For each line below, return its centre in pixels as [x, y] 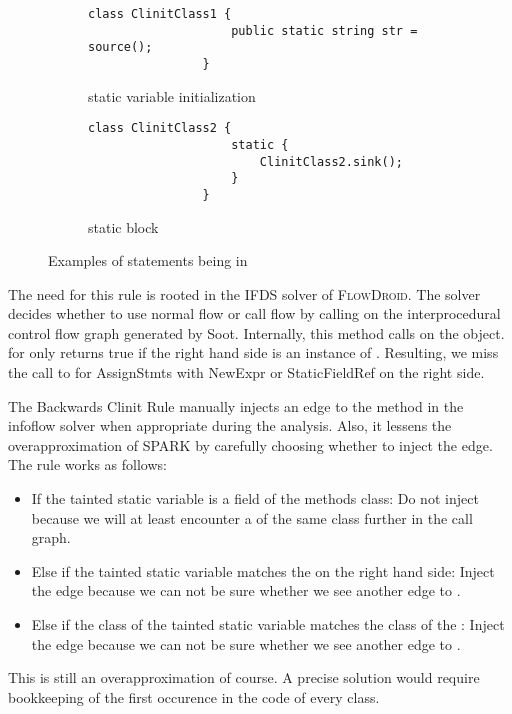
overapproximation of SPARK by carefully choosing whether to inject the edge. [250, 444]
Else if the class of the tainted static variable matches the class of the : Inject [268, 624]
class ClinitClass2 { [160, 128]
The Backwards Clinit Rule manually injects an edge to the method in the [236, 405]
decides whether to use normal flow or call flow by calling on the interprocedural [254, 313]
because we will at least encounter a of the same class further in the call [252, 517]
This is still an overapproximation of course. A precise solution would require [244, 677]
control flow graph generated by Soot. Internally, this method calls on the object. [256, 332]
